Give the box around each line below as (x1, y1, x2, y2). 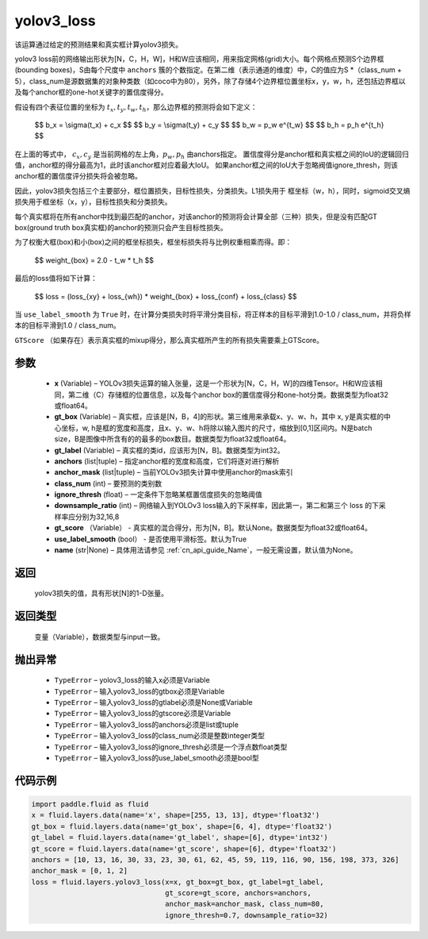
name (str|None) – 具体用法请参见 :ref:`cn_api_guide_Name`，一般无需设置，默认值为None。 (54, 545, 357, 555)
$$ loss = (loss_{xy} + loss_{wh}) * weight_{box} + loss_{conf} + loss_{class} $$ (34, 291, 297, 301)
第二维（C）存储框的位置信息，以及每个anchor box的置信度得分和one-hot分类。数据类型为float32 (67, 390, 388, 399)
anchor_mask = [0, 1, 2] (31, 866, 128, 876)
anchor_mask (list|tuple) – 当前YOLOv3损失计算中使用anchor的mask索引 (54, 468, 293, 477)
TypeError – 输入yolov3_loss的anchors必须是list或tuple (54, 719, 239, 729)
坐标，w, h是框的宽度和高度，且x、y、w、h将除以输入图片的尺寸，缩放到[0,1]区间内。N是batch (60, 423, 373, 433)
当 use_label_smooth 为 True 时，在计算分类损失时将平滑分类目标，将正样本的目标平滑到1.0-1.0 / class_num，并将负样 (14, 310, 411, 319)
